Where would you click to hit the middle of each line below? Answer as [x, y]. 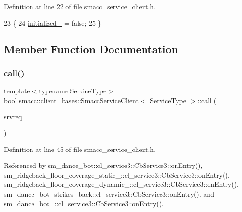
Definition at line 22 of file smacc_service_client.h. [80, 6]
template [17, 91]
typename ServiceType [73, 91]
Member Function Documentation [91, 49]
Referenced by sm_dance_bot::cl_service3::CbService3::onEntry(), [103, 165]
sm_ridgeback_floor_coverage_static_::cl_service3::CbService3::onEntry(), [117, 174]
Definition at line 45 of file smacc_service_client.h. [80, 149]
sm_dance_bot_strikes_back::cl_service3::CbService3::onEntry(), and [109, 193]
